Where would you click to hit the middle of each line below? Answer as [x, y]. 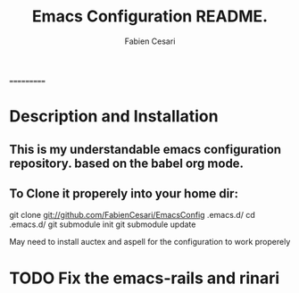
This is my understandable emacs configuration [145, 149]
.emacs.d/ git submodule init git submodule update [103, 224]
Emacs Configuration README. [150, 17]
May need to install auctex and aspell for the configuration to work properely [150, 242]
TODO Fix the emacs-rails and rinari [145, 278]
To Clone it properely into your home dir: [124, 193]
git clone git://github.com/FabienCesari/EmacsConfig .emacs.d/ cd [133, 215]
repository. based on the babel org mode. [126, 163]
